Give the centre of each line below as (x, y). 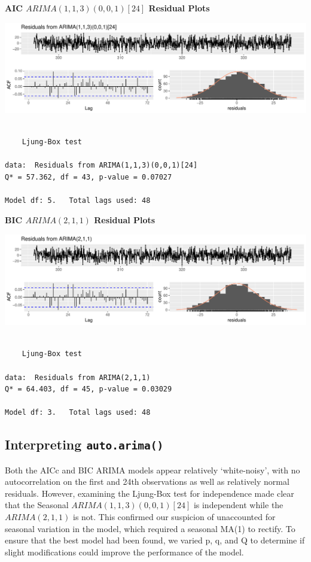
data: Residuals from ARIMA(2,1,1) (78, 377)
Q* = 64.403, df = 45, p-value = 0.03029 (89, 389)
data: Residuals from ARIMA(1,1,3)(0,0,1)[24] (101, 165)
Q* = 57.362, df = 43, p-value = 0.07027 (89, 177)
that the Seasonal (37, 505)
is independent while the (238, 505)
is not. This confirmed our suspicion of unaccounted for (174, 517)
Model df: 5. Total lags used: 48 (78, 200)
